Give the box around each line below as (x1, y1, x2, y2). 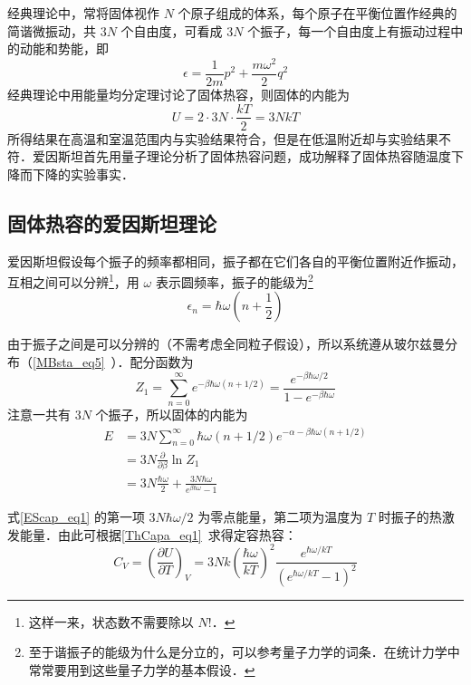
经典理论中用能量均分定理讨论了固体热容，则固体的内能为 (7, 84, 350, 103)
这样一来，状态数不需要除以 (28, 612, 194, 631)
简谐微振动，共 (7, 21, 96, 40)
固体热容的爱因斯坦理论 (7, 208, 216, 236)
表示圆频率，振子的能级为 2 (155, 270, 313, 291)
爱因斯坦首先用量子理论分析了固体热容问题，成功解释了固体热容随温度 (32, 147, 451, 166)
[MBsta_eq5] (33, 352, 105, 371)
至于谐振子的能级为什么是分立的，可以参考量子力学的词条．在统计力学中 (28, 642, 460, 661)
